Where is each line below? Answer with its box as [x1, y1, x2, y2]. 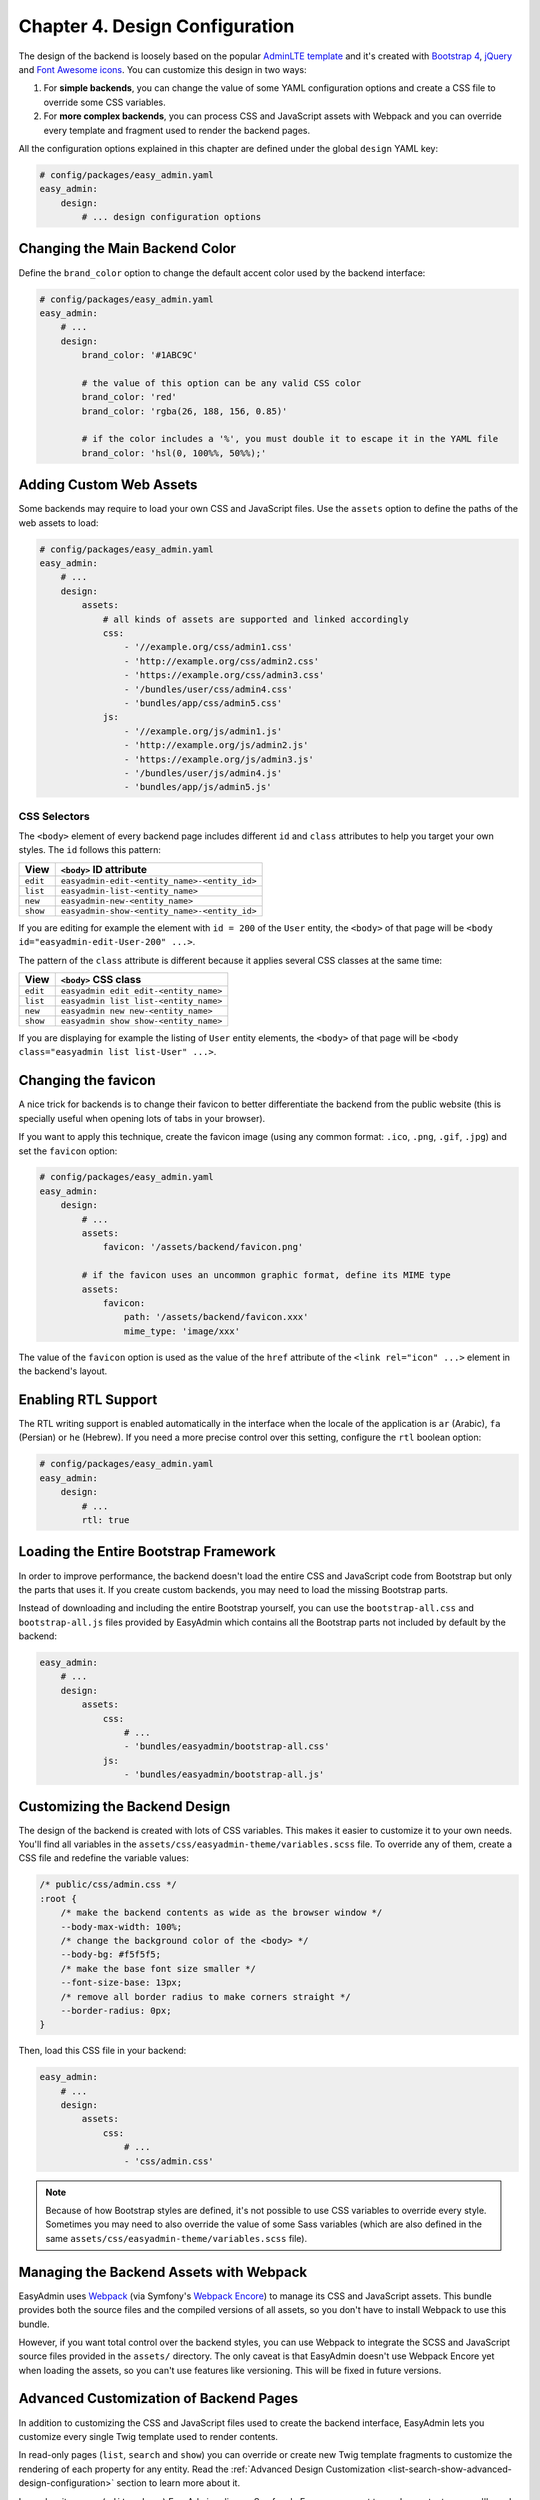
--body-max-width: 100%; [60, 1921, 183, 1932]
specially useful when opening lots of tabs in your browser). [18, 1112, 266, 1124]
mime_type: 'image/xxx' [123, 1325, 240, 1337]
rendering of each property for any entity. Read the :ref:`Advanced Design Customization [18, 2463, 385, 2475]
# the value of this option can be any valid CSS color [81, 377, 362, 389]
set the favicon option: [18, 1145, 118, 1157]
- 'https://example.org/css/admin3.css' [123, 670, 325, 681]
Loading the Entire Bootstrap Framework [18, 1543, 276, 1560]
